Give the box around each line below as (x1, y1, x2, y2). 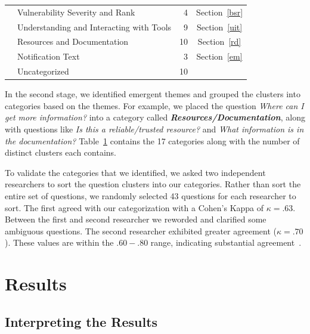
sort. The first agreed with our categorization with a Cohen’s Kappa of (5, 201, 264, 214)
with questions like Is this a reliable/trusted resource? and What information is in (5, 123, 304, 135)
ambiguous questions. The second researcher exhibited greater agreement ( (5, 224, 277, 237)
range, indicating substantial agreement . (150, 236, 302, 249)
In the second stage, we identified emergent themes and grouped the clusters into (5, 88, 300, 100)
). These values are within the (5, 236, 114, 249)
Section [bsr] (196, 5, 243, 18)
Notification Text (17, 50, 80, 63)
